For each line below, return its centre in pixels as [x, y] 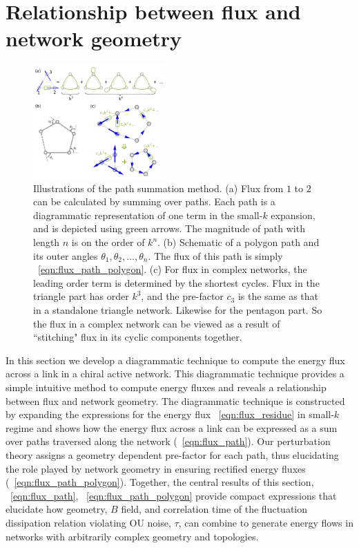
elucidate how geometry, [57, 509]
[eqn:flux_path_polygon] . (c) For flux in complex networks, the [173, 269]
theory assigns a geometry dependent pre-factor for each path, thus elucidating [172, 454]
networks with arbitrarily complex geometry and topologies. [132, 536]
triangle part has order [81, 296]
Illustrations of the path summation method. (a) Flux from [158, 188]
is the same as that [278, 296]
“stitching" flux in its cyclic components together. [138, 337]
